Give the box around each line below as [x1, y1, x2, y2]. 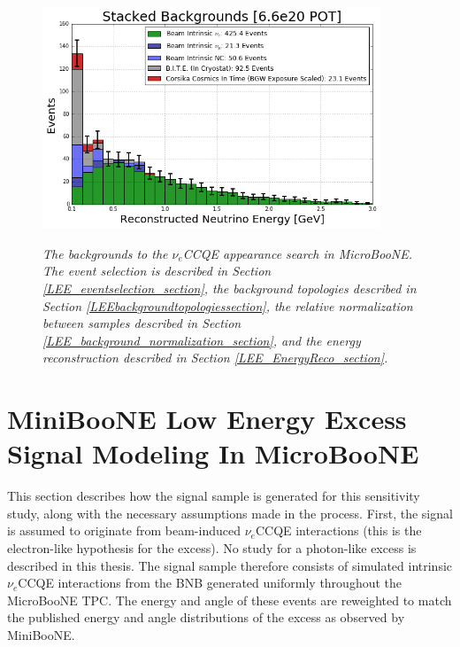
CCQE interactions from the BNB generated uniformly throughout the [18, 573, 402, 592]
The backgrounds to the [42, 244, 168, 262]
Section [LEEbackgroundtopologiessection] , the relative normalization [42, 296, 413, 315]
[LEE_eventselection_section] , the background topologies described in [42, 278, 417, 297]
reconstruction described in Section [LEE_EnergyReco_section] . [42, 348, 388, 367]
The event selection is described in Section [42, 261, 272, 280]
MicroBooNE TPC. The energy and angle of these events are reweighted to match [7, 590, 452, 609]
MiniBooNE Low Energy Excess [7, 401, 407, 437]
